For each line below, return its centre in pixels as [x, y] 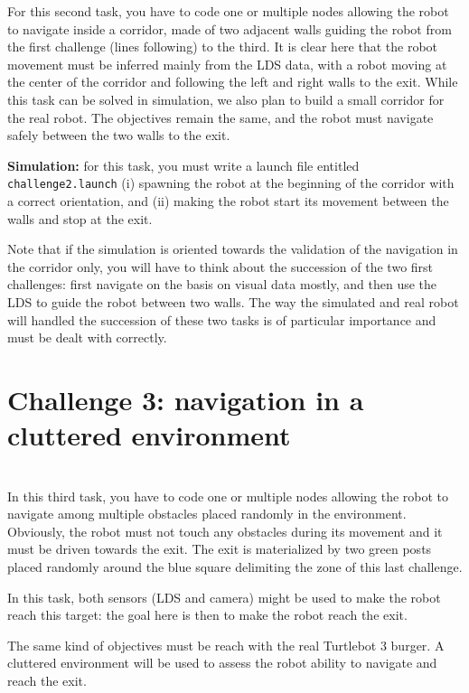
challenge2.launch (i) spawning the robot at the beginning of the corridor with [231, 183]
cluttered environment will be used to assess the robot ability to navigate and [222, 663]
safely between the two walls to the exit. [119, 135]
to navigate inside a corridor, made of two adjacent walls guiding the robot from [230, 28]
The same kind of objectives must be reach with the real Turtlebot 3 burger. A [226, 645]
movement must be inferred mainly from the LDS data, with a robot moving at [227, 64]
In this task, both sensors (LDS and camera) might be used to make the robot [224, 597]
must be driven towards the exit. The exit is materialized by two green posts [220, 549]
